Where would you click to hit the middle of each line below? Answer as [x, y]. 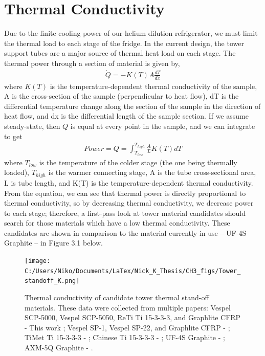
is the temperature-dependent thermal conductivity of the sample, [153, 86]
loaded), [17, 172]
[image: [38, 261]
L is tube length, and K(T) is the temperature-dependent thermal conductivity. [129, 182]
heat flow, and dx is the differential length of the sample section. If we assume [126, 116]
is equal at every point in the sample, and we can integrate [163, 126]
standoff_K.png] [52, 281]
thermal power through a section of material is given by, [92, 63]
